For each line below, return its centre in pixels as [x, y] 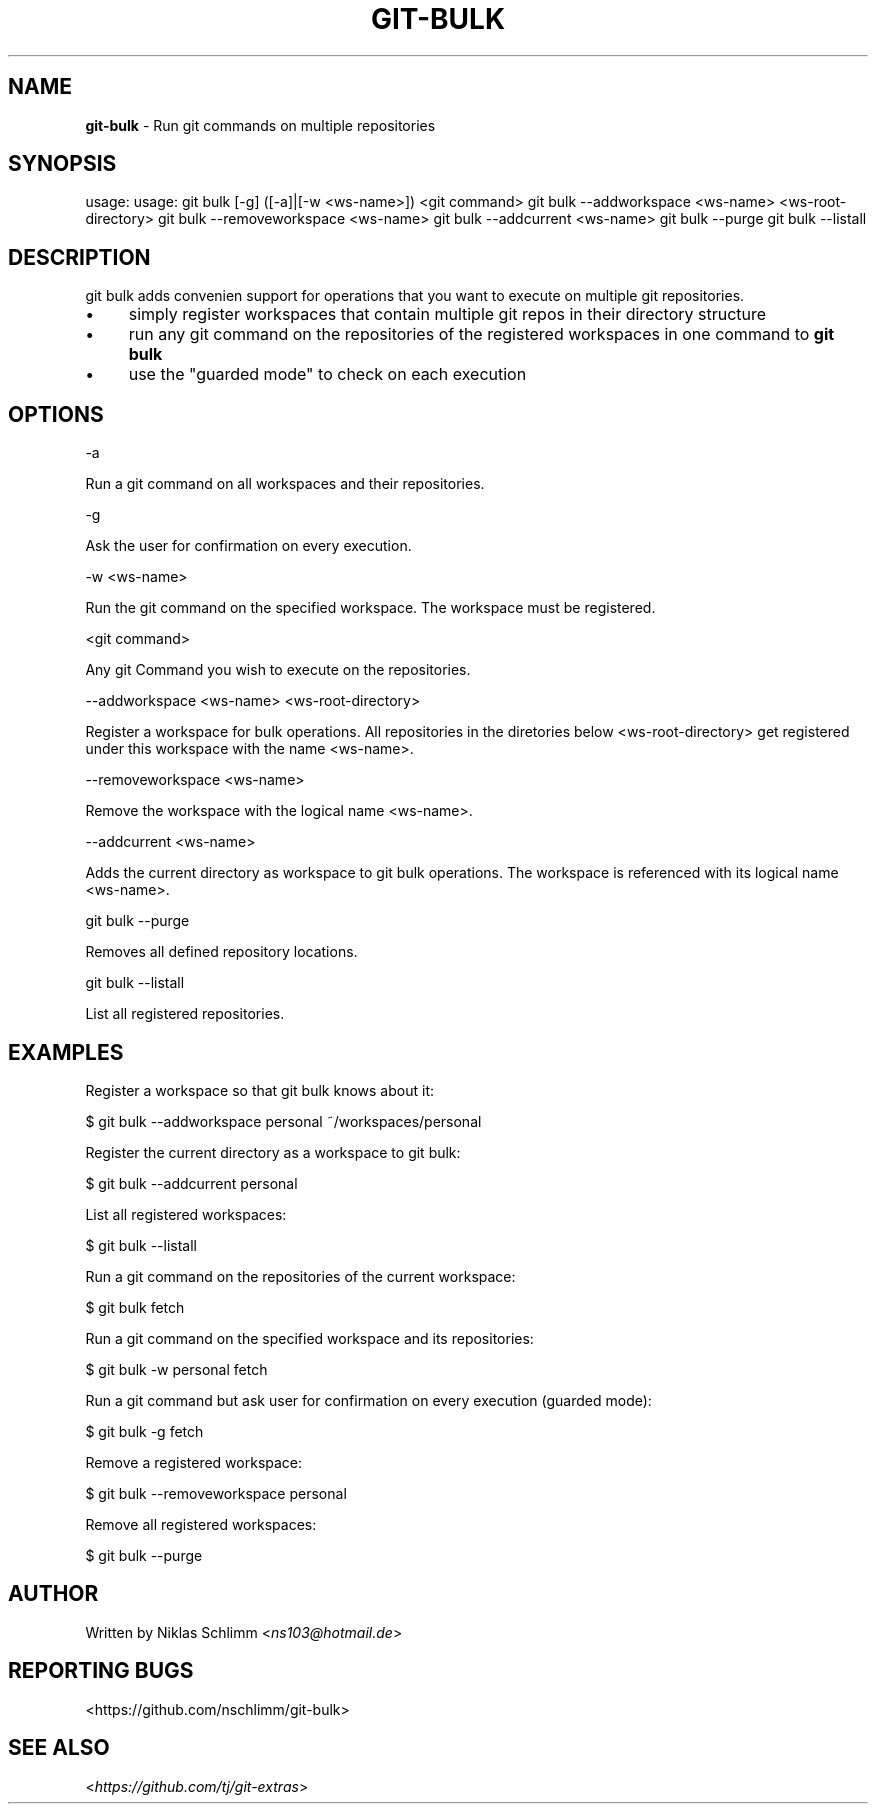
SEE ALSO [59, 1748]
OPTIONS [56, 414]
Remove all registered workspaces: [201, 1524]
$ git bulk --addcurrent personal [191, 1183]
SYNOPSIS [62, 164]
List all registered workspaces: [186, 1214]
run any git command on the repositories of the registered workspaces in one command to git [481, 334]
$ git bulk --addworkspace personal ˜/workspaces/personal [283, 1121]
